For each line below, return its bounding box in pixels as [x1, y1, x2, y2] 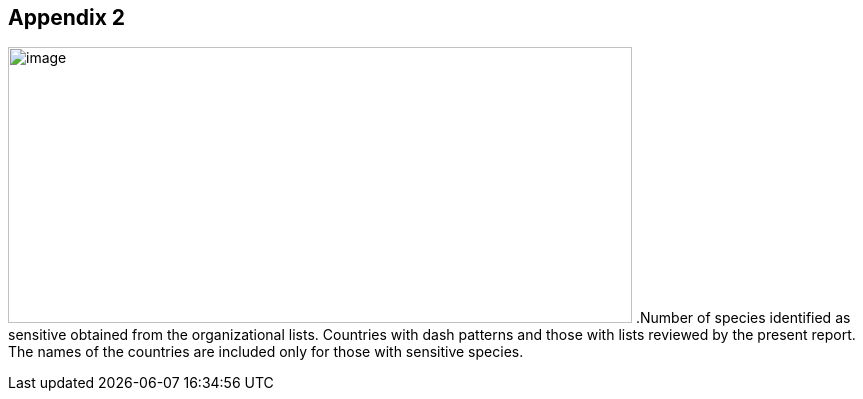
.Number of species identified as [635, 309, 851, 327]
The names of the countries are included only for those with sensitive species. [8, 343, 524, 361]
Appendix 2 [8, 5, 126, 30]
